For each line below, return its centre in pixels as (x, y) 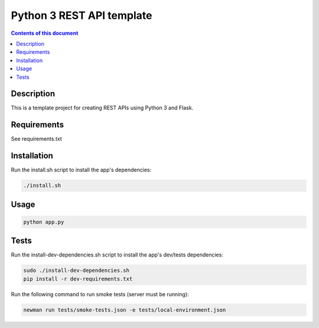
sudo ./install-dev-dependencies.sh (77, 271)
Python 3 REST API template (82, 15)
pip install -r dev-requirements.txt (78, 279)
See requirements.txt (36, 139)
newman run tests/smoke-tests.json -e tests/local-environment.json (125, 310)
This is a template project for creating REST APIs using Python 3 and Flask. (102, 108)
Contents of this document (45, 33)
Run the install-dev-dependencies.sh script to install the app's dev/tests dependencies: (117, 255)
